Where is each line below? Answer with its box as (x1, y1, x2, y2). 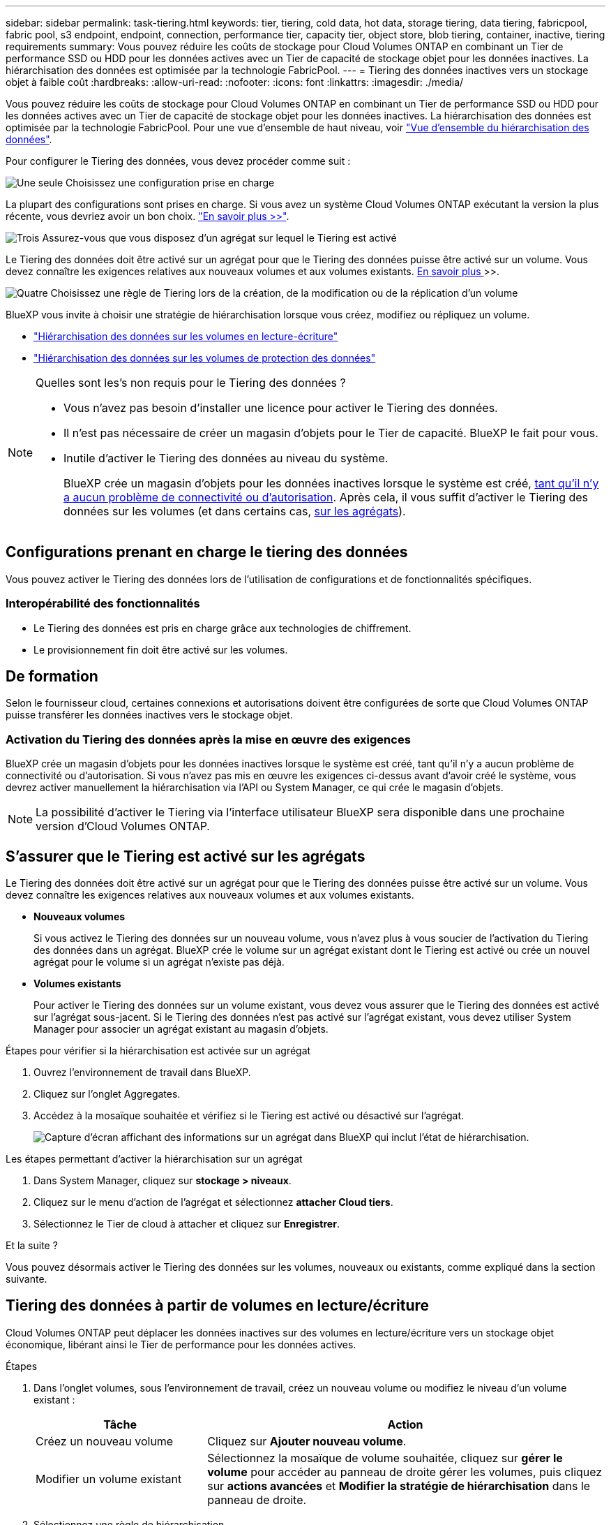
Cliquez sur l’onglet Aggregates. (33, 1088, 181, 1100)
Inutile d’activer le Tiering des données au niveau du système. (63, 451, 389, 465)
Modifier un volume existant (36, 1471, 182, 1486)
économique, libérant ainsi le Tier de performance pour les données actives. (6, 1338, 356, 1350)
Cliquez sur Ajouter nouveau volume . (207, 1434, 407, 1448)
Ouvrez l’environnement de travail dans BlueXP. (33, 1066, 251, 1079)
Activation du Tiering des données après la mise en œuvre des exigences (6, 732, 411, 746)
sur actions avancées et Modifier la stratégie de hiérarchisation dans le (207, 1478, 591, 1493)
